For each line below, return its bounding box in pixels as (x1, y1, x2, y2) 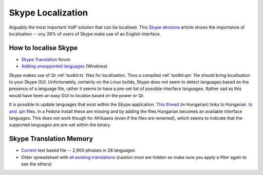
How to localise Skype (9, 44, 78, 52)
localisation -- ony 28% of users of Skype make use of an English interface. (9, 31, 161, 36)
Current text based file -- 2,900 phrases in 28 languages (21, 147, 135, 153)
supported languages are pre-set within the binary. (9, 122, 112, 128)
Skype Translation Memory (9, 135, 94, 143)
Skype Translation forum (21, 56, 71, 62)
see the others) (21, 161, 52, 167)
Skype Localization (9, 7, 88, 18)
